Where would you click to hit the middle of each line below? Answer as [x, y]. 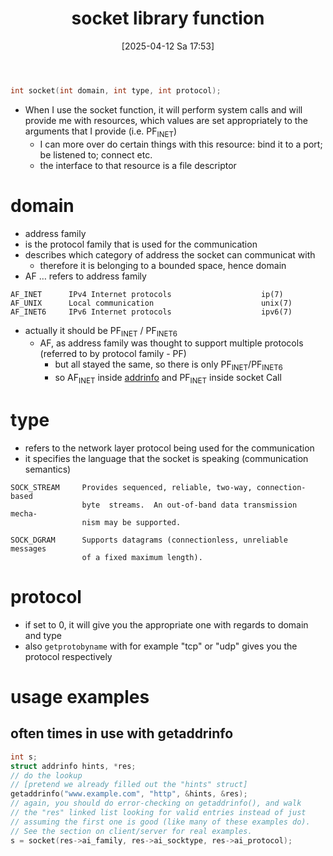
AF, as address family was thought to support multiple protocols [171, 343]
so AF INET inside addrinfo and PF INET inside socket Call [168, 379]
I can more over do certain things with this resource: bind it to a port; [181, 144]
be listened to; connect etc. [96, 154]
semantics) [48, 469]
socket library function [168, 18]
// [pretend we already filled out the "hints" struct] [129, 785]
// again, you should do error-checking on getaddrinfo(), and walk [156, 803]
